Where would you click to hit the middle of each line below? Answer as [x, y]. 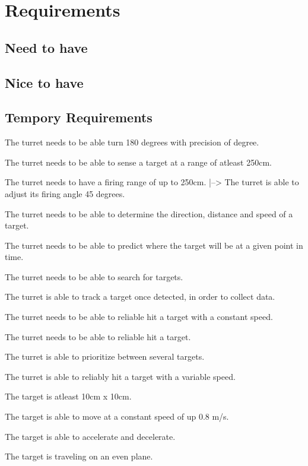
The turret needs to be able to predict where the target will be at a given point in [154, 245]
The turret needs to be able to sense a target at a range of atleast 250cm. [138, 162]
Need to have [46, 47]
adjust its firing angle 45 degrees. [65, 193]
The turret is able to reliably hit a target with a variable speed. [120, 376]
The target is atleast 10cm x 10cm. [68, 396]
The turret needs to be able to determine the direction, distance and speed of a [149, 213]
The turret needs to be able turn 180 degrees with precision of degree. [132, 142]
